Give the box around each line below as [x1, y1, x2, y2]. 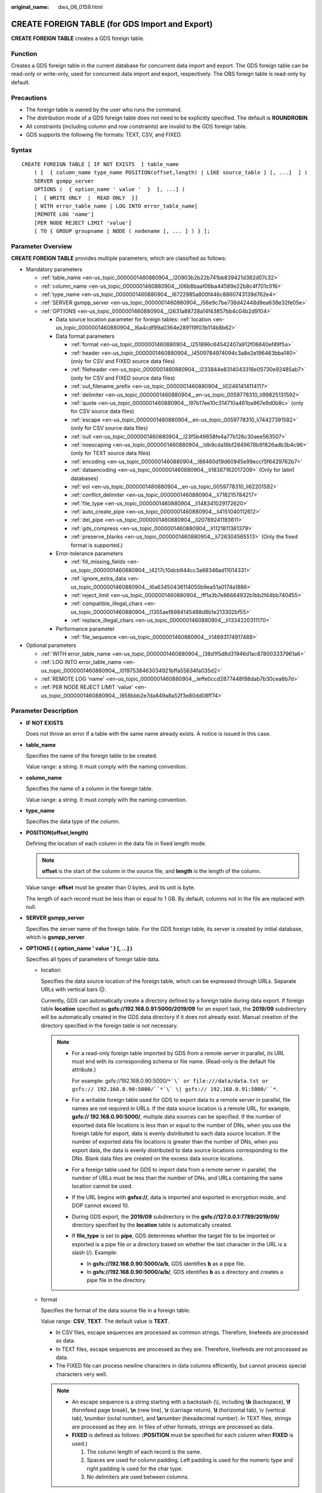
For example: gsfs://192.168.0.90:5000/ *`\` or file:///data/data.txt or [72, 1077, 269, 1084]
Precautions [11, 93, 47, 102]
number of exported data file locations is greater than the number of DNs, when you [72, 1138, 278, 1145]
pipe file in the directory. [86, 1277, 147, 1284]
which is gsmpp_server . [26, 933, 86, 941]
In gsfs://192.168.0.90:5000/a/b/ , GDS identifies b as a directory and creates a [86, 1268, 283, 1275]
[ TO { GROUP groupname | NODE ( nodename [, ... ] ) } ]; [33, 228, 210, 235]
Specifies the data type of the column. [26, 818, 120, 825]
